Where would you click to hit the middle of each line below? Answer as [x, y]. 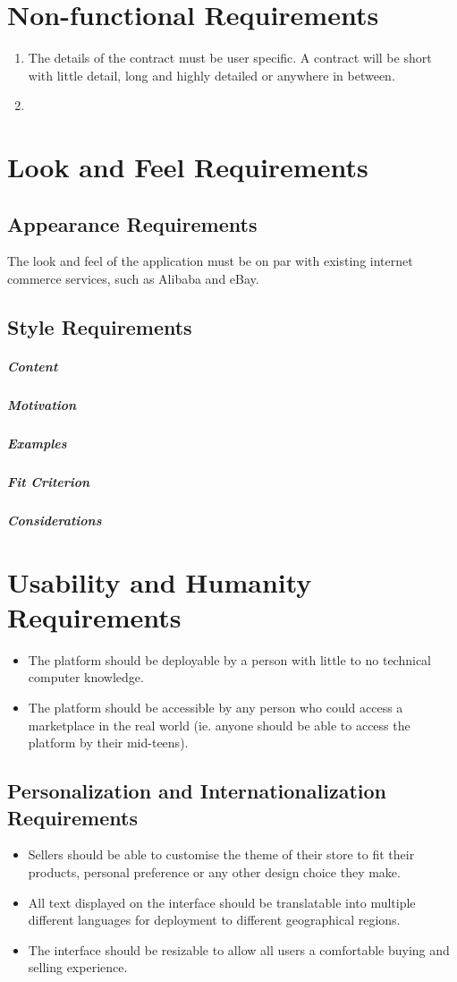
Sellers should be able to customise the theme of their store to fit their [221, 854]
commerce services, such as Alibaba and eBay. [133, 279]
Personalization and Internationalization [197, 791]
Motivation [42, 405]
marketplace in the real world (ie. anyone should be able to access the [219, 725]
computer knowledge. [86, 677]
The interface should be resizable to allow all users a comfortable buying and [239, 949]
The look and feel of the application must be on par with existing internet [210, 261]
